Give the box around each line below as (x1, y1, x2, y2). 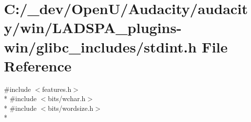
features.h (42, 84, 72, 94)
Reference (4, 55, 72, 75)
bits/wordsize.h (48, 103, 94, 113)
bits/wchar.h (48, 93, 86, 104)
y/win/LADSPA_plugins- (4, 17, 182, 37)
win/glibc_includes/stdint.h (4, 36, 197, 56)
